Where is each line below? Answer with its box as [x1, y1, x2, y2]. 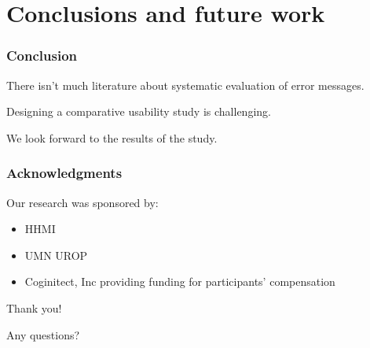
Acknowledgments [6, 163, 123, 183]
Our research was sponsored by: [6, 194, 159, 210]
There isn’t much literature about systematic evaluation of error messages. [6, 76, 365, 93]
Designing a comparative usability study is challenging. [6, 103, 271, 120]
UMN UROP [24, 246, 88, 263]
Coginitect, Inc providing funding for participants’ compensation [24, 273, 335, 290]
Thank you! [6, 299, 62, 316]
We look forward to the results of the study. [6, 129, 218, 146]
